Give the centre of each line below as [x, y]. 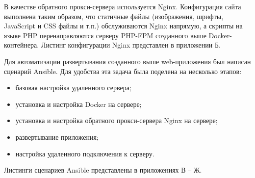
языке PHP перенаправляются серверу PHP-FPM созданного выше [105, 35]
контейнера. [22, 45]
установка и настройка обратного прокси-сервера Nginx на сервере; [116, 120]
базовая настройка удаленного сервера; [73, 88]
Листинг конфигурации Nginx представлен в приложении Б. [131, 45]
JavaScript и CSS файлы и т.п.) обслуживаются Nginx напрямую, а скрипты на [123, 26]
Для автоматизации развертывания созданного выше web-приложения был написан [127, 61]
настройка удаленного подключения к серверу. [85, 153]
